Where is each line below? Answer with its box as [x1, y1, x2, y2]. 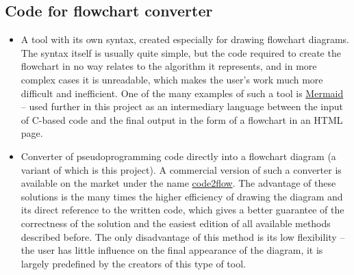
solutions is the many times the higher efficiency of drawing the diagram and [21, 189, 343, 203]
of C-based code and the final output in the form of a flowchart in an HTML [21, 112, 343, 127]
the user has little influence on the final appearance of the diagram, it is [21, 243, 323, 257]
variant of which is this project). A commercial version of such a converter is [21, 162, 342, 176]
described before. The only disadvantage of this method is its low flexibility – [21, 229, 345, 244]
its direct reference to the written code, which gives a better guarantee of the [21, 202, 344, 217]
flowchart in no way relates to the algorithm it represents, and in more [21, 59, 317, 73]
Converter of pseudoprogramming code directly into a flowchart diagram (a [21, 148, 336, 163]
